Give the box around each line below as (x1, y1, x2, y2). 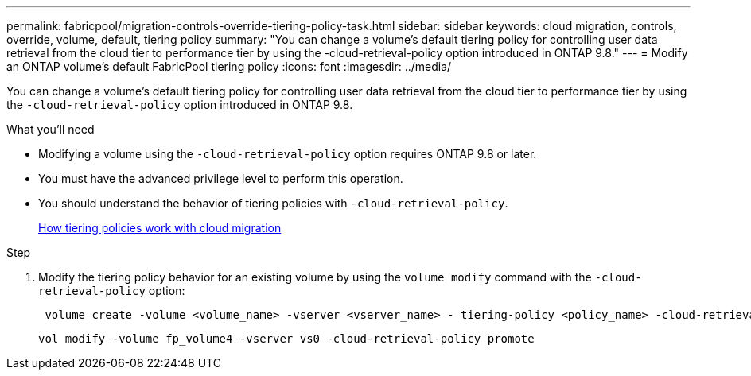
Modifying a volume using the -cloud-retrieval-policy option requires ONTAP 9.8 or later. (38, 147, 537, 161)
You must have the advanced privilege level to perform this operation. (38, 172, 403, 185)
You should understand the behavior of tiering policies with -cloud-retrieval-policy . (38, 196, 508, 210)
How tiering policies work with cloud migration (38, 221, 282, 235)
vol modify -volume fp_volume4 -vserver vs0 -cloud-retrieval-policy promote (38, 332, 535, 345)
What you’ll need (6, 122, 95, 136)
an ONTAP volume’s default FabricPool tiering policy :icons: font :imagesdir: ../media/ (6, 60, 452, 73)
